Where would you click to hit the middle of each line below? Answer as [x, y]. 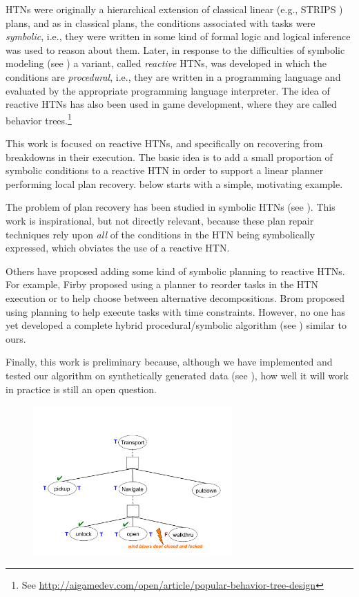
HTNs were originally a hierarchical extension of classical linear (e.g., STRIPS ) [174, 9]
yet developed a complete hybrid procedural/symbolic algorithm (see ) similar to [176, 325]
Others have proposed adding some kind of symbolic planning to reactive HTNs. [175, 271]
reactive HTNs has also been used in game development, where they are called [171, 104]
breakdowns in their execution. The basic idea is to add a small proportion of [169, 157]
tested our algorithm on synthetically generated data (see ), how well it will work [177, 375]
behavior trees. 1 [39, 119]
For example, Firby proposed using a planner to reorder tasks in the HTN [162, 284]
